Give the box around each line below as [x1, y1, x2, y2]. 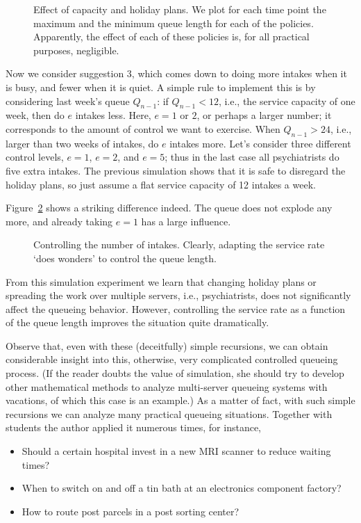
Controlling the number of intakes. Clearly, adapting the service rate [33, 237, 325, 252]
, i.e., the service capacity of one [218, 93, 355, 108]
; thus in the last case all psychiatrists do [165, 150, 339, 164]
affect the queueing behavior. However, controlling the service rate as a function [6, 301, 346, 316]
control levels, [6, 150, 64, 164]
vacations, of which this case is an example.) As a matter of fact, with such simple [6, 393, 355, 408]
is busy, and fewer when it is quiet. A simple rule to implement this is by [6, 79, 316, 94]
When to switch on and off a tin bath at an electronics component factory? [22, 481, 342, 495]
